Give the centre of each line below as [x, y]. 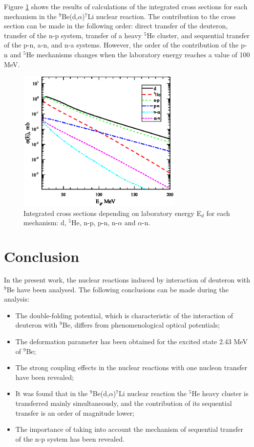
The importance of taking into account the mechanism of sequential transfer [129, 429]
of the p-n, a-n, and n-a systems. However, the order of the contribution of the [121, 45]
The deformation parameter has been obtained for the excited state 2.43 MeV [131, 341]
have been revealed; [44, 377]
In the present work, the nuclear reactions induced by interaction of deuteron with [127, 280]
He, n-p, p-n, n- [95, 223]
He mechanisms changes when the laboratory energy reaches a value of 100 [138, 54]
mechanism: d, [45, 223]
